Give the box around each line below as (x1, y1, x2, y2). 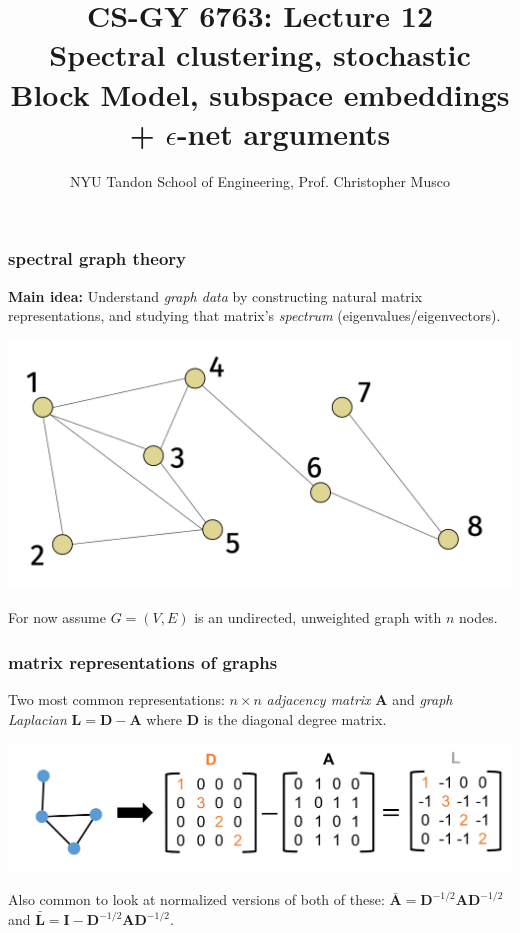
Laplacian (8, 708, 67, 729)
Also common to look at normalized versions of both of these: (8, 889, 385, 910)
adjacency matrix (266, 689, 371, 710)
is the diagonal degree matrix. (203, 708, 387, 729)
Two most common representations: (8, 689, 225, 710)
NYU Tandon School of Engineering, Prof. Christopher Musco (70, 170, 450, 191)
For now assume (8, 607, 106, 628)
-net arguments (176, 112, 391, 153)
